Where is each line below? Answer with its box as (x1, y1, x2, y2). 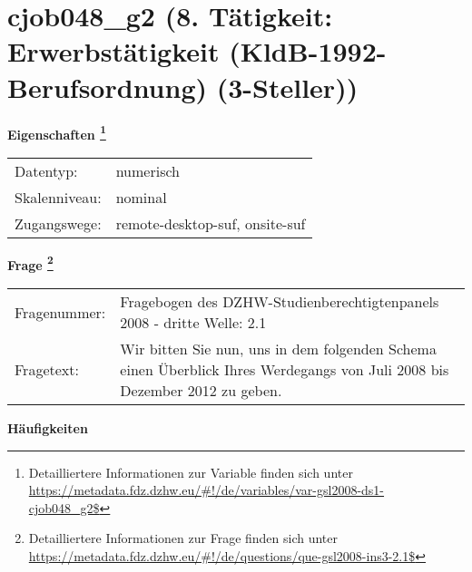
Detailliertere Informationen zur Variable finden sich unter (28, 462, 353, 481)
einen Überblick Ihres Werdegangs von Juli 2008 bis (120, 359, 449, 380)
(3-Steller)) (216, 68, 359, 105)
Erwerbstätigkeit (7, 33, 220, 70)
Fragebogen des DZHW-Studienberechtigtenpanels (120, 291, 439, 312)
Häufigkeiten (7, 419, 88, 437)
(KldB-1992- (229, 33, 387, 70)
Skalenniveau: (15, 186, 102, 208)
